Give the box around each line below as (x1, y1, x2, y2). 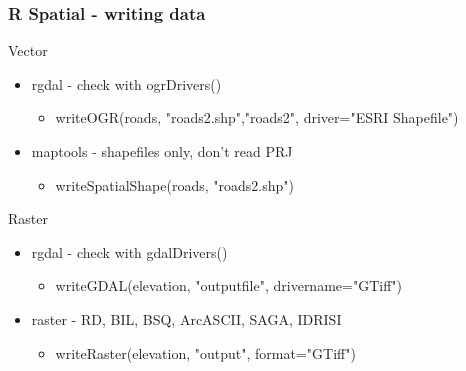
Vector (8, 40, 48, 61)
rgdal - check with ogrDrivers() (31, 73, 222, 94)
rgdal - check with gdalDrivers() (31, 241, 228, 262)
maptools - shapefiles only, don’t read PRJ (31, 141, 293, 161)
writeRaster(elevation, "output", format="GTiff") (55, 342, 356, 363)
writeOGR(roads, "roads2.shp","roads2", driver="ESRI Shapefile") (55, 107, 459, 128)
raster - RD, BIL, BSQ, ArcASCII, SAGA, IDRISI (31, 308, 342, 329)
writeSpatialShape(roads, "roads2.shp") (55, 174, 294, 195)
